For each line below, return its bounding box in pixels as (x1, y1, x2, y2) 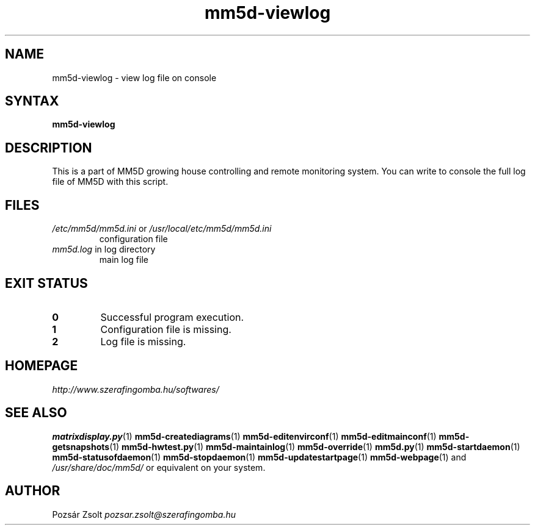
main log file (99, 254, 148, 265)
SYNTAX (5, 93, 59, 109)
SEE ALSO (5, 405, 67, 421)
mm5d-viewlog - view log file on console (52, 72, 217, 83)
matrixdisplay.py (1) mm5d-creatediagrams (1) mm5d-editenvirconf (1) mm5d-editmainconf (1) (52, 431, 437, 442)
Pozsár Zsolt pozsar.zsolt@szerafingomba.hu (52, 509, 236, 520)
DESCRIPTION (5, 140, 92, 156)
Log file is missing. (100, 335, 186, 348)
